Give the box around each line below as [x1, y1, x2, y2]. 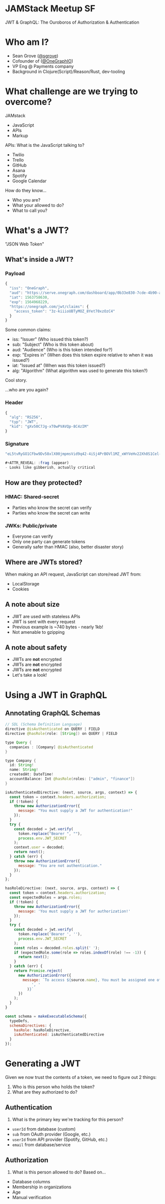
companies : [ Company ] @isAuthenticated [9, 745, 93, 750]
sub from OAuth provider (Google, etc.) [12, 1131, 91, 1137]
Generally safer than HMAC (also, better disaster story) [12, 544, 124, 550]
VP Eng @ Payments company [12, 63, 74, 69]
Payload [5, 270, 25, 277]
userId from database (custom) [12, 1126, 76, 1132]
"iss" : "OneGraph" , [9, 286, 50, 291]
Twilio [12, 151, 25, 158]
